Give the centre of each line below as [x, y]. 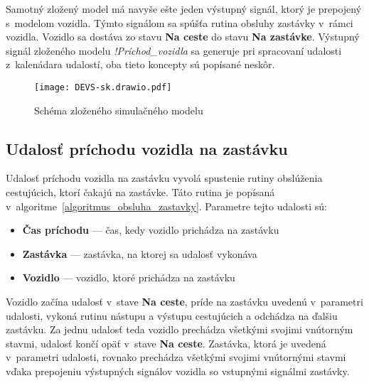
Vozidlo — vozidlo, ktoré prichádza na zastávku [129, 277]
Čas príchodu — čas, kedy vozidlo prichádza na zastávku [151, 230]
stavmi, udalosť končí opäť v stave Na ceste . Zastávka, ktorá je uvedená [166, 343]
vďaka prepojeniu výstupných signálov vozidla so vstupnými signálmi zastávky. [178, 371]
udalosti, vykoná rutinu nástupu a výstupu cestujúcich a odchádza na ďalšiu [172, 315]
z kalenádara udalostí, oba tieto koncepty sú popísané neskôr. [140, 64]
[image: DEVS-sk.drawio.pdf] [103, 87]
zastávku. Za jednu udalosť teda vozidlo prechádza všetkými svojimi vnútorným [180, 329]
